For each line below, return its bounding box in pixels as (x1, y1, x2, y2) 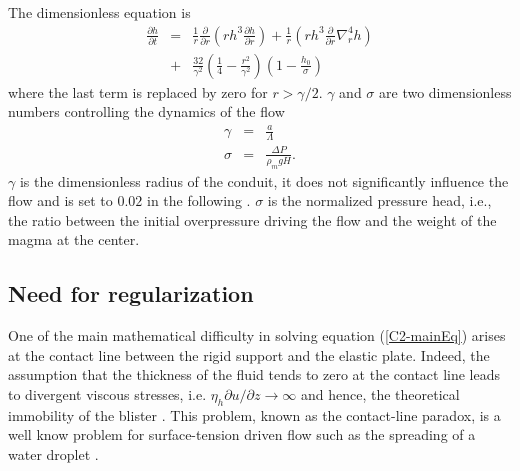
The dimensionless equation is (8, 2, 191, 22)
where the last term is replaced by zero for (8, 81, 268, 102)
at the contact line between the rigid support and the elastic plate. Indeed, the (8, 344, 490, 365)
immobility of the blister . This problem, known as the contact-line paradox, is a (8, 404, 501, 425)
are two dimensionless (379, 81, 512, 102)
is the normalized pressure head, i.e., (267, 190, 492, 211)
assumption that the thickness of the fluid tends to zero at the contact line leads (8, 364, 501, 385)
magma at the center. (8, 229, 140, 250)
